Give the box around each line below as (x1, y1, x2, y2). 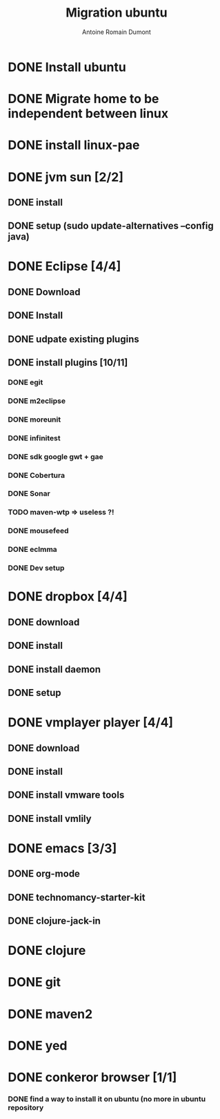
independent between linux (8, 106, 169, 122)
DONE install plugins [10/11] (8, 357, 128, 368)
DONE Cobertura (8, 470, 65, 480)
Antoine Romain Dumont (82, 28, 151, 36)
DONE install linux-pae (8, 137, 140, 153)
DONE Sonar (8, 489, 50, 499)
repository (8, 1102, 44, 1112)
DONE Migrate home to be (8, 91, 159, 107)
